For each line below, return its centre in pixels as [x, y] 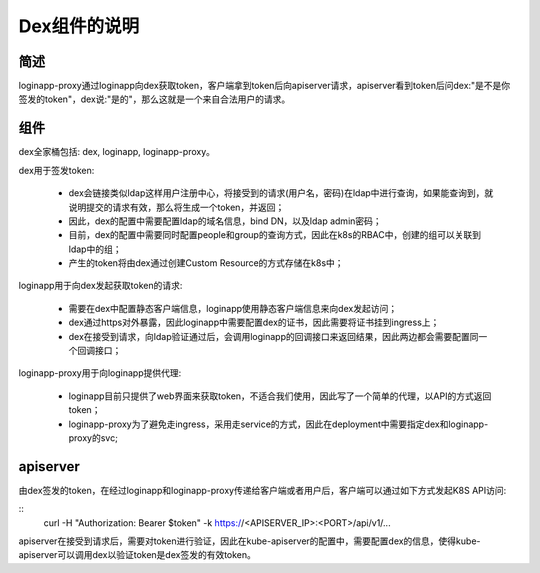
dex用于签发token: [56, 170]
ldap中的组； [95, 249]
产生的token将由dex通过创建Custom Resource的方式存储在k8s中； [206, 263]
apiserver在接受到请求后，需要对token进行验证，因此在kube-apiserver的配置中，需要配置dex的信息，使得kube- [249, 541]
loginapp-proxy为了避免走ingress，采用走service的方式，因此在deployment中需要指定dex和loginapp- [278, 424]
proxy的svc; [93, 438]
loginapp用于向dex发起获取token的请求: [100, 286]
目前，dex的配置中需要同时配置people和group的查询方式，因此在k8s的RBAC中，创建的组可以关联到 [275, 235]
